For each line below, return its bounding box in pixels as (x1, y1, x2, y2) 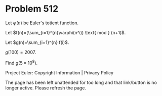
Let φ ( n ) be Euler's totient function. (5, 20, 79, 26)
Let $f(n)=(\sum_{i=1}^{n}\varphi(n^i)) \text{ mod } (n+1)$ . (5, 29, 126, 35)
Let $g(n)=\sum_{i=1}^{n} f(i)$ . (5, 39, 69, 45)
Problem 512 (5, 3, 59, 15)
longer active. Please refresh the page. (5, 84, 87, 91)
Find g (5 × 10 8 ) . (5, 59, 38, 66)
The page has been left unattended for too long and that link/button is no (5, 79, 157, 85)
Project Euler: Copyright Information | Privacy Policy (5, 69, 114, 76)
